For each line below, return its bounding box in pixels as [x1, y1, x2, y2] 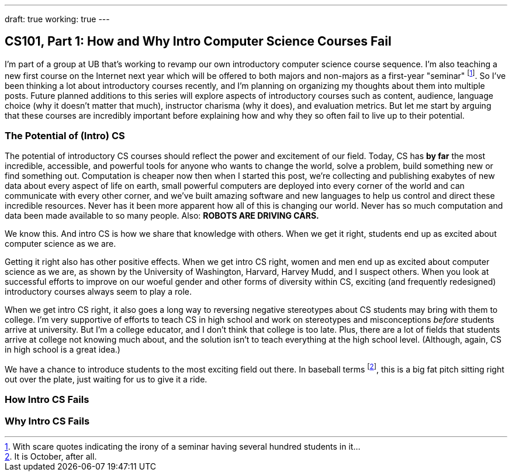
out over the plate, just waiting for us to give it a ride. [5, 374, 207, 384]
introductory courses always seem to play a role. [5, 287, 192, 297]
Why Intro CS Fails [5, 415, 90, 427]
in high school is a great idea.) [5, 344, 120, 355]
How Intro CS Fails [5, 394, 89, 406]
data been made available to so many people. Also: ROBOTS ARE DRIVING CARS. [5, 211, 319, 221]
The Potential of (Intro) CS [5, 129, 125, 142]
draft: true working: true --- [5, 14, 110, 24]
